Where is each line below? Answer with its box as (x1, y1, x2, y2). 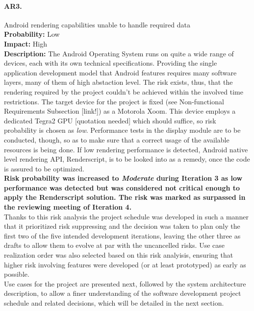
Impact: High (4, 38, 48, 48)
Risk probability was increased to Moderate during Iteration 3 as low (4, 173, 243, 183)
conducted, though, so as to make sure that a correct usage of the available (4, 134, 229, 144)
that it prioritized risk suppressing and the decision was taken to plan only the (4, 221, 240, 231)
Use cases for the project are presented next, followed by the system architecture (4, 278, 246, 288)
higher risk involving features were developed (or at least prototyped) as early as (4, 259, 246, 269)
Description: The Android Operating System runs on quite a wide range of (4, 48, 234, 58)
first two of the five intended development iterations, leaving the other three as (4, 230, 241, 240)
